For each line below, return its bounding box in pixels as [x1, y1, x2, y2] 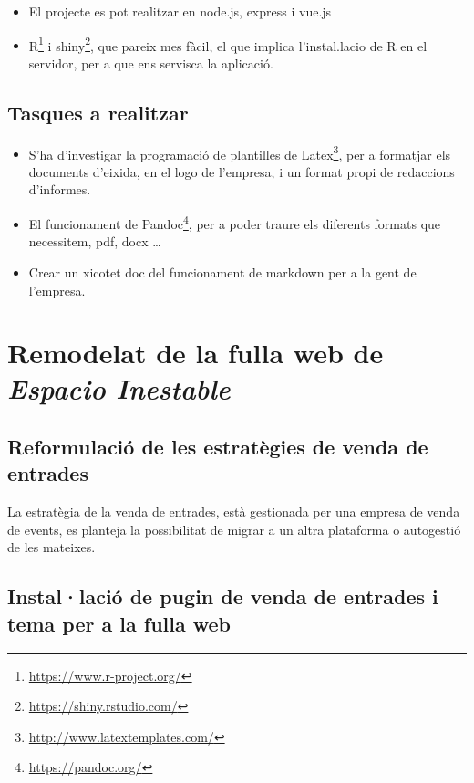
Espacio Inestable [7, 370, 231, 408]
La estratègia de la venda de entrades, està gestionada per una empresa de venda [7, 502, 460, 521]
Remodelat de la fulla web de [7, 334, 384, 371]
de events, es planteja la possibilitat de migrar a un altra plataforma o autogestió [7, 519, 461, 538]
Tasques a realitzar [7, 98, 189, 126]
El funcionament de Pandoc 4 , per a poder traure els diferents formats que [28, 212, 441, 233]
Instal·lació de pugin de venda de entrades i [7, 582, 438, 611]
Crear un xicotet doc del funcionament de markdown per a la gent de [28, 262, 417, 281]
